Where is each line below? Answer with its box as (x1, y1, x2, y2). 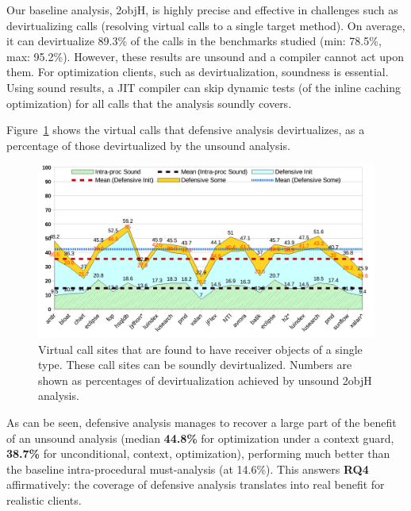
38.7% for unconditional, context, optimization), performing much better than (6, 445, 390, 462)
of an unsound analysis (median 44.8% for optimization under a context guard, (6, 429, 394, 446)
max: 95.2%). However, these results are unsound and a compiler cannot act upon (6, 48, 404, 64)
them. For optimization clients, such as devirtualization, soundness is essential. (6, 63, 389, 80)
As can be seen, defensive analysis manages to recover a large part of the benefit (6, 413, 397, 430)
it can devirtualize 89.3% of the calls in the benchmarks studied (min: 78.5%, (6, 33, 382, 49)
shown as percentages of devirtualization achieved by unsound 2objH (38, 371, 372, 388)
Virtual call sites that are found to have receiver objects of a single (38, 340, 363, 357)
